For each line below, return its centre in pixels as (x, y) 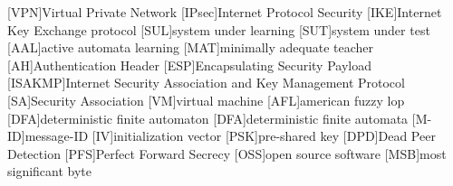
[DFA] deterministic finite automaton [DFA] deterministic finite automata (208, 118)
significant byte (50, 171)
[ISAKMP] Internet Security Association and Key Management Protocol (206, 83)
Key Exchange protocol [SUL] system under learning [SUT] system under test (219, 29)
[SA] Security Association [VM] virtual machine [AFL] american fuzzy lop (206, 100)
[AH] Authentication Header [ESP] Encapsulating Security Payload (189, 65)
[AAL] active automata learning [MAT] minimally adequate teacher (190, 47)
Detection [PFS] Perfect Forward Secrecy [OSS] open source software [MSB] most (227, 153)
